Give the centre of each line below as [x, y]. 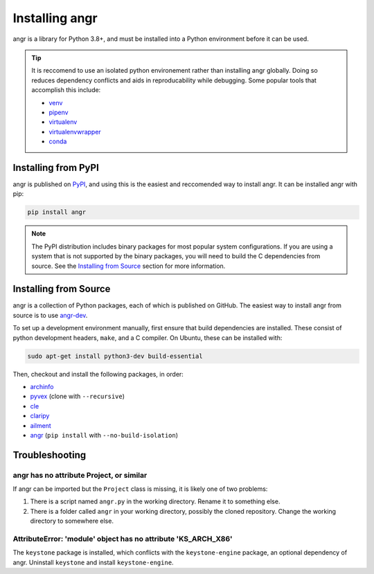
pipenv [59, 112]
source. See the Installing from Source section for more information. [128, 266]
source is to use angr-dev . [50, 315]
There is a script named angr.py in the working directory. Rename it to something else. [155, 501]
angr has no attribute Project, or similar [80, 475]
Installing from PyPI [56, 167]
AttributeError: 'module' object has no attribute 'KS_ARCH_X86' [123, 539]
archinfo [42, 386]
